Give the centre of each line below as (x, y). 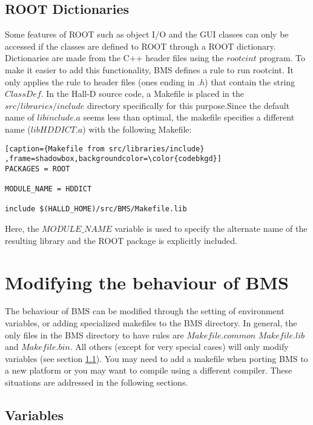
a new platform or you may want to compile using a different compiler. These (149, 370)
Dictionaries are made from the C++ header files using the (114, 58)
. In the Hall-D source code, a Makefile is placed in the (142, 94)
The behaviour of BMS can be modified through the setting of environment (145, 311)
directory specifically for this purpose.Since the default (189, 105)
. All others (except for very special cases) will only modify (179, 347)
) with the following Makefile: (137, 129)
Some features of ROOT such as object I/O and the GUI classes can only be (147, 34)
